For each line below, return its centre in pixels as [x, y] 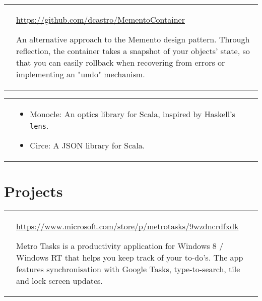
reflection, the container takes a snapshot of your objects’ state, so [133, 51]
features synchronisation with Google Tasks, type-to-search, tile [128, 269]
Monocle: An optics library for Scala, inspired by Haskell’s [133, 114]
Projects [34, 191]
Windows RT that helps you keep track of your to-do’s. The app [130, 258]
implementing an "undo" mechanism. [81, 74]
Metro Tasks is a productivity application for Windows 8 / [120, 246]
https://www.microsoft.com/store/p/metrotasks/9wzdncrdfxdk [127, 226]
